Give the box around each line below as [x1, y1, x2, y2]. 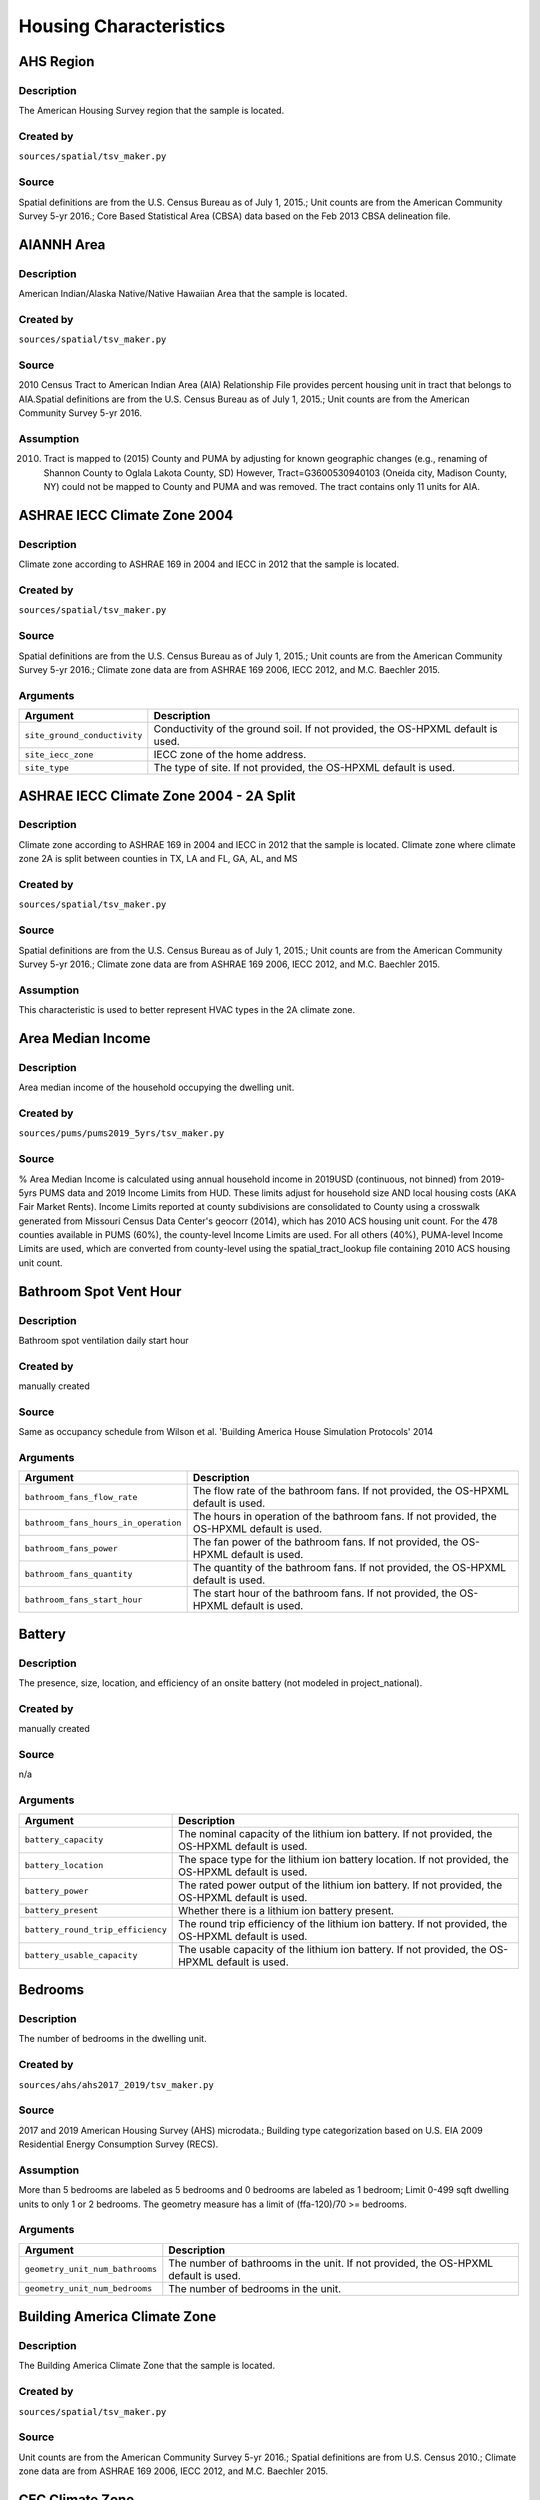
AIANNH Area [18, 236, 106, 253]
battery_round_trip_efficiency [24, 1925, 167, 1935]
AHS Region [18, 53, 95, 70]
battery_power [24, 1886, 89, 1897]
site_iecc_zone [24, 749, 94, 760]
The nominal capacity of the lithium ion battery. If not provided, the [178, 1826, 493, 1840]
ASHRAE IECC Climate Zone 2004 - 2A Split [18, 787, 296, 804]
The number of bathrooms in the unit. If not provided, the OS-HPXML [168, 2256, 494, 2270]
